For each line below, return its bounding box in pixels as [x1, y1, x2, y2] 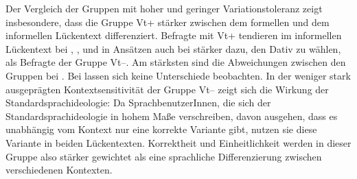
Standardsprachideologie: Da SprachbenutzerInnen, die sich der [5, 95, 271, 110]
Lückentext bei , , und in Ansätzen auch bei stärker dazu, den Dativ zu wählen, [5, 41, 341, 56]
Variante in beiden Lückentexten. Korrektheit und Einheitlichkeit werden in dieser [5, 135, 352, 150]
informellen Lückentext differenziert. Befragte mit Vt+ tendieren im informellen [5, 28, 342, 43]
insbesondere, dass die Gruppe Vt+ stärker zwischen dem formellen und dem [5, 14, 330, 29]
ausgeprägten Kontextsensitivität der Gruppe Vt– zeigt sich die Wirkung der [5, 82, 329, 96]
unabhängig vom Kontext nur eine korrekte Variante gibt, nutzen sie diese [5, 122, 317, 136]
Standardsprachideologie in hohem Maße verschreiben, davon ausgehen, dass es [5, 108, 338, 123]
